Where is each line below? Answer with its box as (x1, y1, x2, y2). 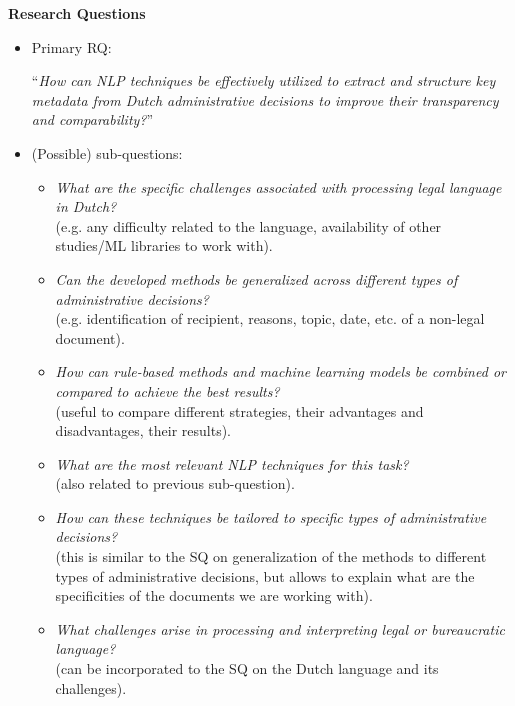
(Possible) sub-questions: (31, 142, 183, 163)
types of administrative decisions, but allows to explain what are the (55, 565, 475, 586)
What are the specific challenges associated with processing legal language (55, 176, 502, 197)
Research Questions (8, 3, 146, 23)
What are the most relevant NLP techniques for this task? (55, 453, 409, 474)
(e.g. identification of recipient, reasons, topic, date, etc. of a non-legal (55, 308, 485, 329)
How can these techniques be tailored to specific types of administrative (55, 506, 487, 527)
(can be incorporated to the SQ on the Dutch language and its (55, 658, 439, 679)
